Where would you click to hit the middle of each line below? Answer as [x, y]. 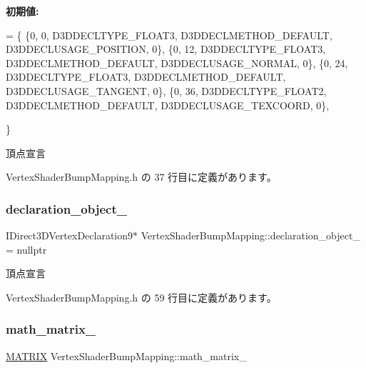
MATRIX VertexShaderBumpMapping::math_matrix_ [126, 355]
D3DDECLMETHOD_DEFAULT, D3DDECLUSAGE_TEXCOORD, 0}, [168, 105]
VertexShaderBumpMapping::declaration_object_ [250, 235]
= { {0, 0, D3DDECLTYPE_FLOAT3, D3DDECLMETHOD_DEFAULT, [169, 35]
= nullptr [26, 249]
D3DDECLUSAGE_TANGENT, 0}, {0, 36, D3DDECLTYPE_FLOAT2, [166, 90]
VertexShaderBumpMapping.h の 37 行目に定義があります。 [141, 177]
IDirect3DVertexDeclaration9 [70, 235]
